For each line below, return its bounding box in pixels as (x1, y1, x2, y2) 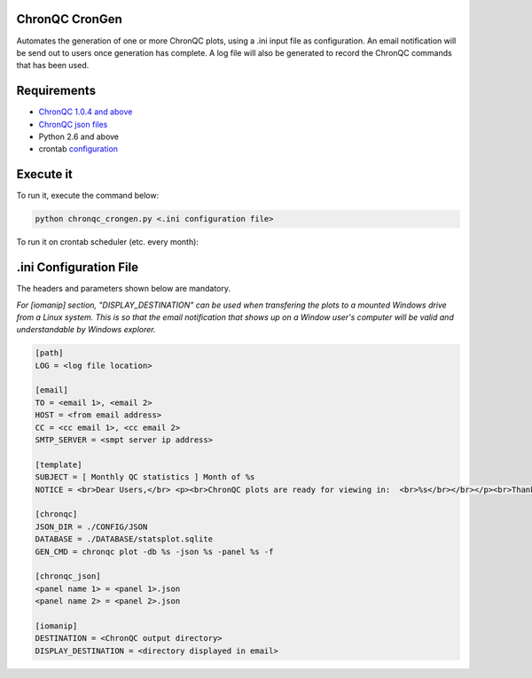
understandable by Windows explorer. (16, 324, 156, 335)
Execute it (16, 167, 73, 182)
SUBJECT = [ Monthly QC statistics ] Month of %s (35, 472, 255, 482)
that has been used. (16, 60, 90, 71)
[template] (35, 459, 82, 470)
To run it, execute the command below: (16, 191, 160, 201)
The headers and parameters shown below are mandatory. (16, 284, 231, 294)
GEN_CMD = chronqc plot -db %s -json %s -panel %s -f (35, 546, 274, 557)
